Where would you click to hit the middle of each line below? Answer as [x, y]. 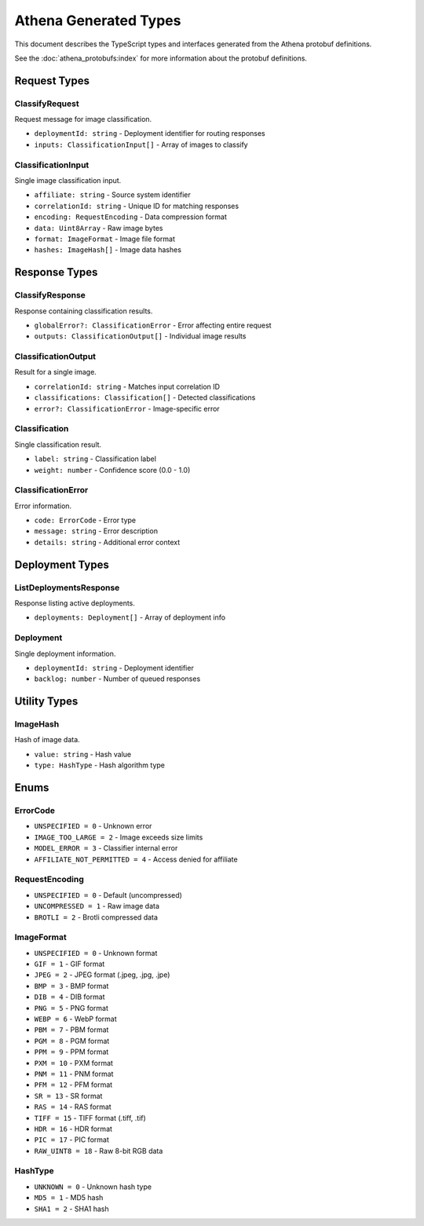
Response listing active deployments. [75, 603]
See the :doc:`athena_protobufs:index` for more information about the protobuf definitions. [161, 58]
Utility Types [46, 702]
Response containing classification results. [84, 311]
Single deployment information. [65, 653]
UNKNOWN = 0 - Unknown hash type [93, 1187]
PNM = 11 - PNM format [74, 1074]
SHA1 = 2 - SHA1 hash [71, 1209]
